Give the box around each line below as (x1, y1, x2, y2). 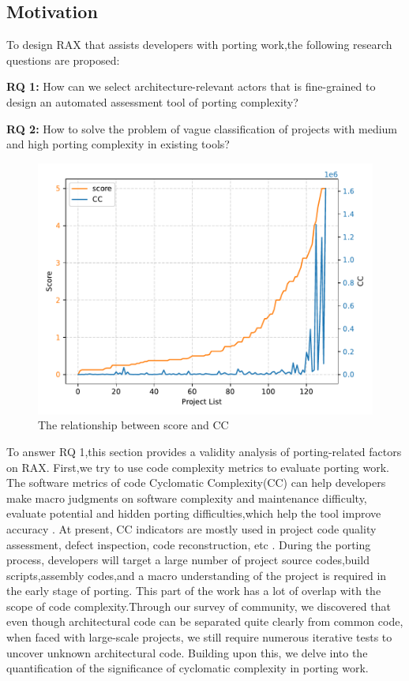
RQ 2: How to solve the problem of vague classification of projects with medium (6, 120, 398, 137)
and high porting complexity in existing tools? (6, 136, 230, 152)
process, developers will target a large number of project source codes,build (6, 552, 370, 568)
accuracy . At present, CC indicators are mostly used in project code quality (6, 520, 377, 537)
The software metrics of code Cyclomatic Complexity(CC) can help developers (6, 474, 386, 491)
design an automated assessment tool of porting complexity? (6, 93, 298, 110)
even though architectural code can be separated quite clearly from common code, (6, 613, 403, 630)
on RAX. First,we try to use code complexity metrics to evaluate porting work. (6, 458, 389, 475)
